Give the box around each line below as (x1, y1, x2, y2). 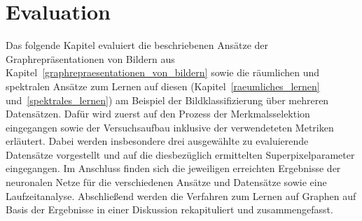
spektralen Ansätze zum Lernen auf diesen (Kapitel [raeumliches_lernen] (6, 78, 320, 93)
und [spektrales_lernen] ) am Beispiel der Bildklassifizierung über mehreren (6, 92, 329, 107)
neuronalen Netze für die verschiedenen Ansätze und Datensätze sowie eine (6, 175, 327, 190)
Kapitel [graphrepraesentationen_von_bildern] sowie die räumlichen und (6, 65, 320, 80)
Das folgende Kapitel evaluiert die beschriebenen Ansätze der (6, 38, 269, 52)
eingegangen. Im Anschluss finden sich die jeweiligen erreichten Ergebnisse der (6, 161, 341, 176)
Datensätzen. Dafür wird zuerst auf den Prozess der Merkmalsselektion (6, 106, 310, 121)
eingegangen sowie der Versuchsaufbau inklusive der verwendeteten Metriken (6, 120, 334, 134)
